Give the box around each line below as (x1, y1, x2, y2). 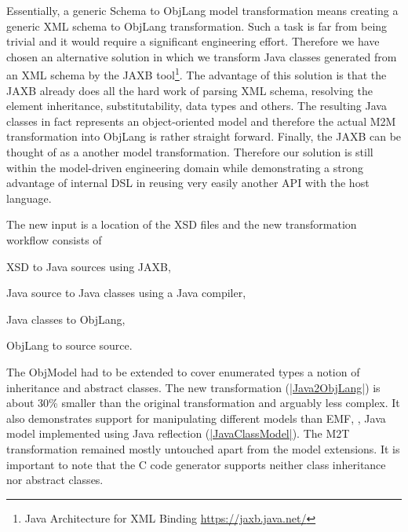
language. (6, 189, 52, 206)
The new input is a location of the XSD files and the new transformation (6, 216, 357, 233)
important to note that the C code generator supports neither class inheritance (6, 456, 386, 472)
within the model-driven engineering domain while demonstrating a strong (6, 159, 363, 175)
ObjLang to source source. (6, 337, 133, 354)
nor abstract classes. (6, 471, 104, 488)
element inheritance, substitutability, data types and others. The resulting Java (6, 97, 387, 114)
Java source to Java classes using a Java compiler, (6, 284, 246, 301)
